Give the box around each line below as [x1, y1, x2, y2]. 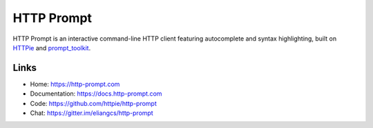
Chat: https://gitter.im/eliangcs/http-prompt [30, 109, 153, 117]
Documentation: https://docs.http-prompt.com [30, 89, 162, 98]
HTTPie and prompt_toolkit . [12, 43, 91, 52]
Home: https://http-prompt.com [30, 80, 120, 88]
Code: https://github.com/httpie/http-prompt [30, 99, 157, 107]
